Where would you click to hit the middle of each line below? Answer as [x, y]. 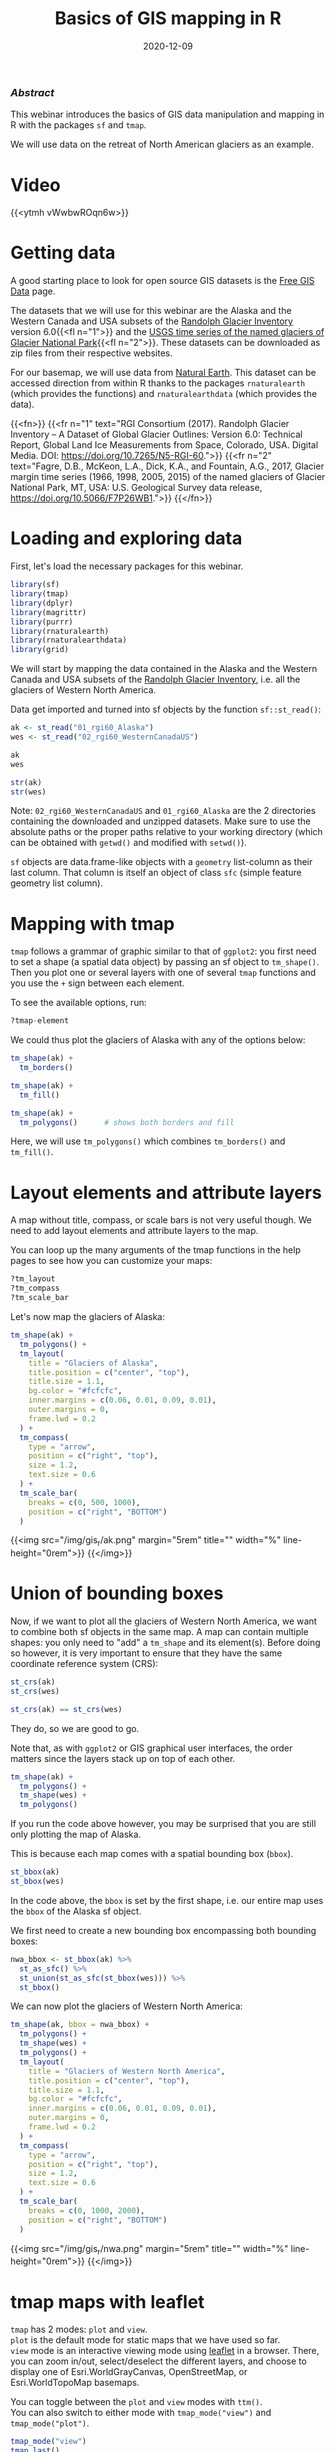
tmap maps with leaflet [107, 2301]
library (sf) [35, 585]
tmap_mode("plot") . [50, 2423]
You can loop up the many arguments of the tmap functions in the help [156, 1250]
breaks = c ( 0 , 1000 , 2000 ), [86, 2210]
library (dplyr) [42, 603]
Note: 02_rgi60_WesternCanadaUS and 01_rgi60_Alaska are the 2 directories [163, 811]
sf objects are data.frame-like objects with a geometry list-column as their [161, 862]
